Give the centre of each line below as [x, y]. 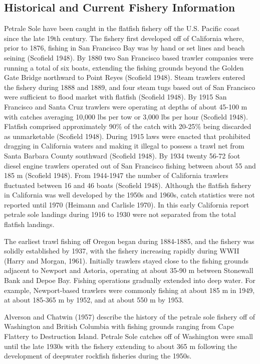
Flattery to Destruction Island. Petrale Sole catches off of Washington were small [128, 336]
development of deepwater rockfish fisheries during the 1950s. [98, 356]
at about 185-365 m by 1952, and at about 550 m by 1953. [94, 300]
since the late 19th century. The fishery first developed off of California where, [124, 38]
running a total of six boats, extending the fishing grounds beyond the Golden [124, 67]
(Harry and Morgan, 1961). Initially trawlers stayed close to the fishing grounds [126, 260]
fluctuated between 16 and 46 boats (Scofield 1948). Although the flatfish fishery [128, 185]
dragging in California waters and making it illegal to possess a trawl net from [124, 146]
